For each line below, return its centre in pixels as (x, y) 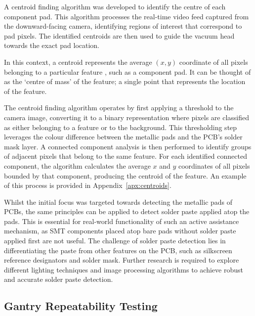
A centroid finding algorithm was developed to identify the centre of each (115, 6)
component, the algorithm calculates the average (77, 165)
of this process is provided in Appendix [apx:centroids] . (88, 185)
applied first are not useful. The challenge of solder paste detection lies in (115, 241)
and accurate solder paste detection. (59, 279)
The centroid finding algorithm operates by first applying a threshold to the (119, 108)
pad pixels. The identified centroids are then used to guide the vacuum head (119, 35)
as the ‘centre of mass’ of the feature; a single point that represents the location (125, 81)
